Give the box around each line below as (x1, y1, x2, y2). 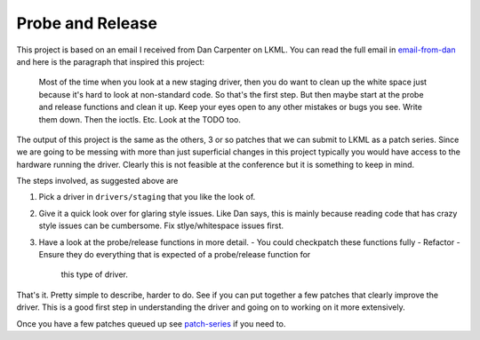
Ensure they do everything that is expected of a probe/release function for (38, 249, 311, 260)
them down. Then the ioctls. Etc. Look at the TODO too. (38, 114, 242, 124)
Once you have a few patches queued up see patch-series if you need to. (16, 318, 286, 328)
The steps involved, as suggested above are (16, 176, 179, 186)
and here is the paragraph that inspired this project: (16, 56, 204, 67)
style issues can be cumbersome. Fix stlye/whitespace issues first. (38, 220, 284, 231)
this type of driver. (60, 269, 129, 280)
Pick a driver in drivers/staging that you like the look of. (38, 192, 256, 202)
